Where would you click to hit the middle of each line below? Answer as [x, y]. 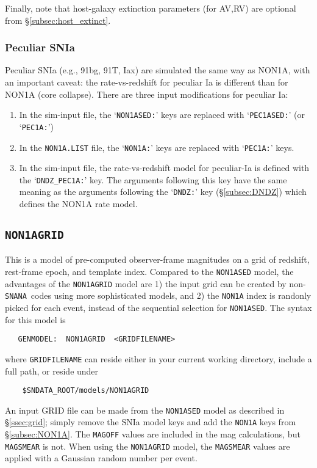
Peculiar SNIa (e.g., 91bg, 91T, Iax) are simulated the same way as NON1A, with [158, 70]
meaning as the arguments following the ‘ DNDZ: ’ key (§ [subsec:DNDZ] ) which [163, 192]
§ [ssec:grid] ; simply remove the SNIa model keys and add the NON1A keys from [151, 422]
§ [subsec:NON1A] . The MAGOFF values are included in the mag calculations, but [153, 434]
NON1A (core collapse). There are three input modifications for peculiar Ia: [147, 94]
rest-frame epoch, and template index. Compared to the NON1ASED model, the [149, 272]
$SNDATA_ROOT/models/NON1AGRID [86, 391]
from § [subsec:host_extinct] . [58, 20]
